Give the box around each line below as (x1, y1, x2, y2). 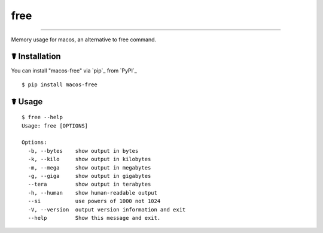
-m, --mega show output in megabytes (28, 164, 151, 171)
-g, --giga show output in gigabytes (28, 173, 151, 179)
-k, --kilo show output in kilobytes (28, 156, 151, 163)
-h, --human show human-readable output (28, 189, 158, 196)
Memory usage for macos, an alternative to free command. (11, 36, 157, 43)
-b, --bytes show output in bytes (28, 147, 139, 154)
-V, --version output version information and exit (28, 206, 186, 213)
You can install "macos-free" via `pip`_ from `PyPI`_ (11, 67, 137, 74)
